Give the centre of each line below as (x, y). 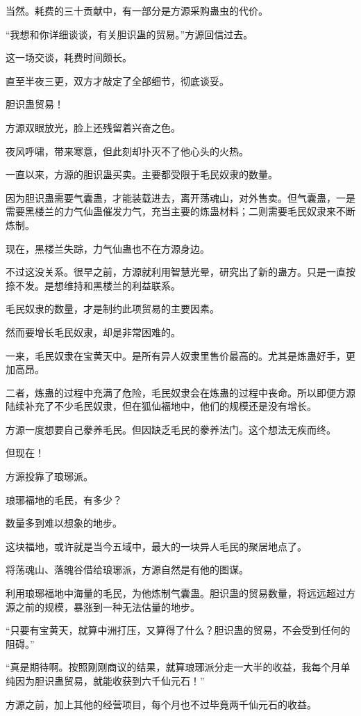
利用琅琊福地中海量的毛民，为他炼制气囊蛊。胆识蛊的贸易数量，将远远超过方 (180, 593)
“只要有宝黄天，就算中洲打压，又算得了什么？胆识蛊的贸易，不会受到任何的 (178, 630)
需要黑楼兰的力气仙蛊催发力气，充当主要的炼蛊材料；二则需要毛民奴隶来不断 (180, 211)
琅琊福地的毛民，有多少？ (64, 499)
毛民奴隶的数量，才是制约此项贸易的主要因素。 (112, 309)
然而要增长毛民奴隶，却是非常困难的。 (93, 332)
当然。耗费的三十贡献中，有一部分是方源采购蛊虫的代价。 (137, 10)
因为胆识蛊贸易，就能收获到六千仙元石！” (110, 681)
